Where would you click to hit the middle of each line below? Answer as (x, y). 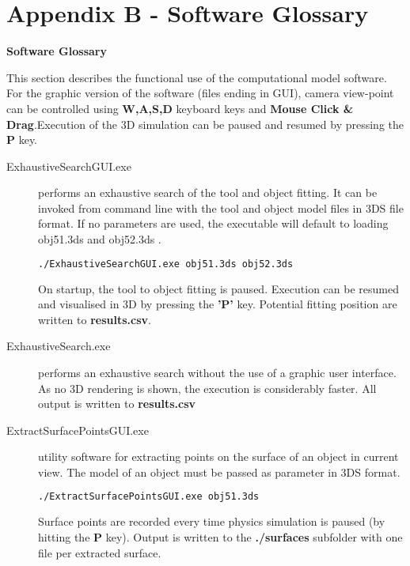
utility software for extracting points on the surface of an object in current (218, 457)
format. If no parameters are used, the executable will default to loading (213, 223)
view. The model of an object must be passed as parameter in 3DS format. (219, 472)
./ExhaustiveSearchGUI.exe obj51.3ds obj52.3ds (166, 264)
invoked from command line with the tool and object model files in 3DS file (221, 208)
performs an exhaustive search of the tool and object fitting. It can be (208, 192)
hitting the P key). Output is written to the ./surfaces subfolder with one (220, 536)
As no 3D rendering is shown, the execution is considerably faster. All (207, 388)
